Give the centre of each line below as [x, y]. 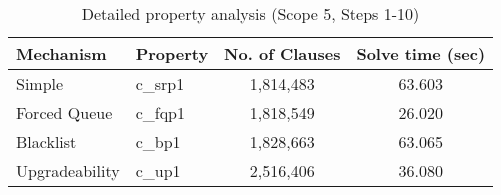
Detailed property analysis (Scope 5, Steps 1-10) [250, 13]
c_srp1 [160, 83]
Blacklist [46, 141]
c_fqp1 [160, 112]
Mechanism [61, 53]
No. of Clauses [282, 53]
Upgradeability [68, 170]
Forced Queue [64, 112]
